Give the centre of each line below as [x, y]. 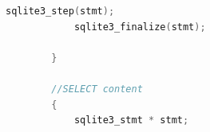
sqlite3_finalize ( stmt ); [140, 27]
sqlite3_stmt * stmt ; [131, 120]
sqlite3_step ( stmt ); [60, 11]
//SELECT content [97, 89]
